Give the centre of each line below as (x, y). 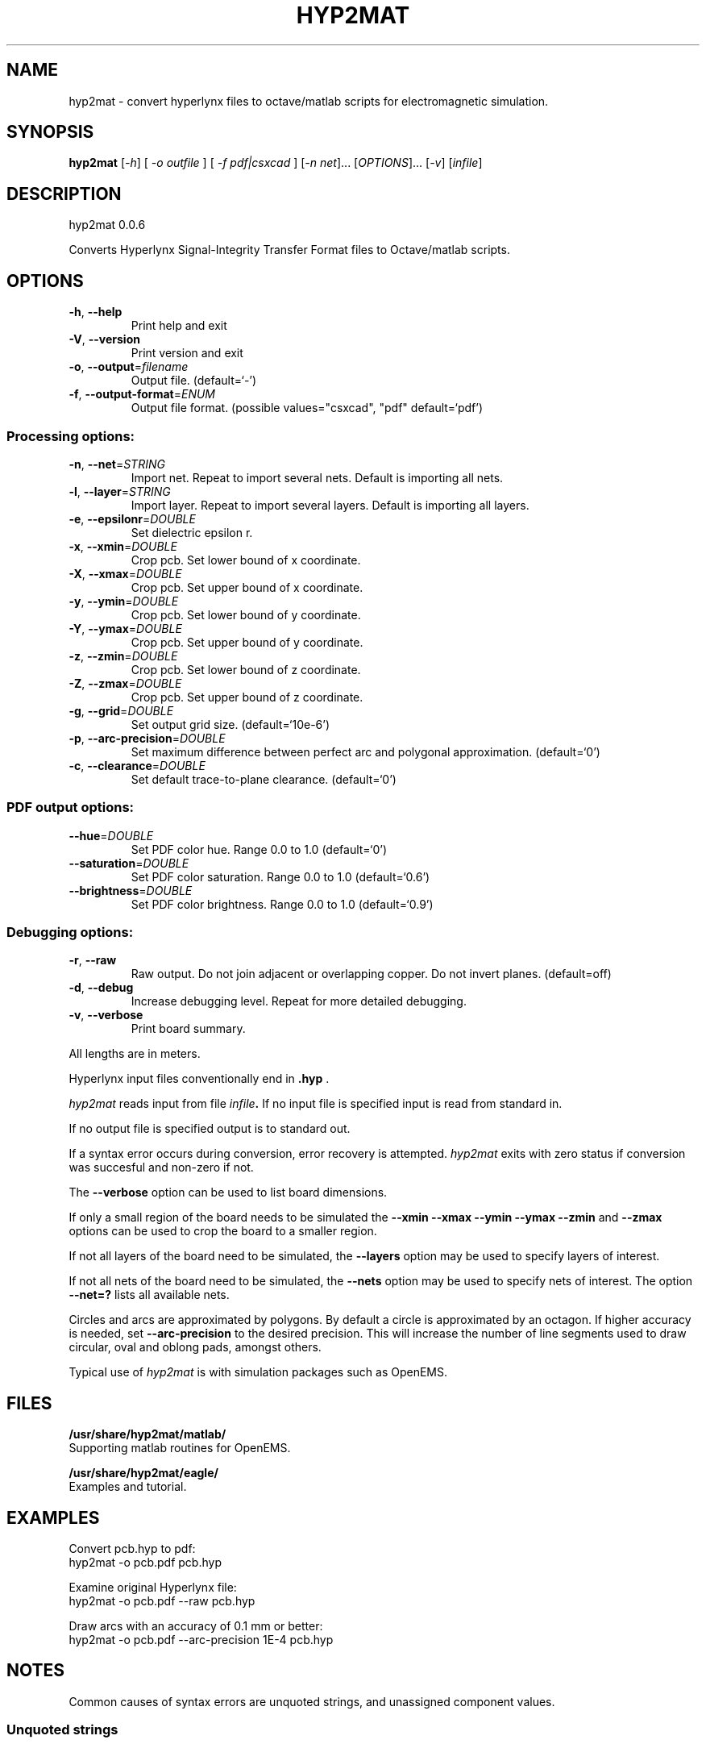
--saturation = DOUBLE (129, 863)
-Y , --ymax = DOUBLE (125, 628)
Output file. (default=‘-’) (194, 381)
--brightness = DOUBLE (131, 890)
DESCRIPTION (64, 194)
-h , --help (96, 312)
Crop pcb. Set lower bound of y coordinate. (246, 614)
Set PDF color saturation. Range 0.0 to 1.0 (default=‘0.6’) (280, 876)
